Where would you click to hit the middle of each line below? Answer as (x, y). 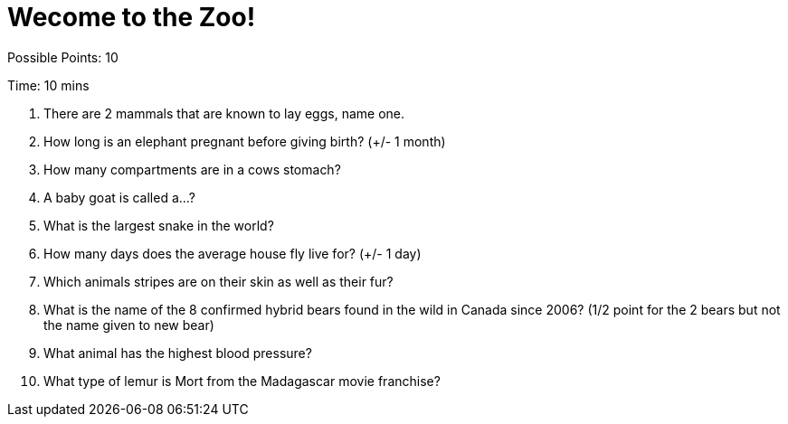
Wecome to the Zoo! (132, 17)
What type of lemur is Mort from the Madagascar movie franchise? (242, 381)
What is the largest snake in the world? (159, 225)
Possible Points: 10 (63, 57)
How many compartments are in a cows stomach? (192, 169)
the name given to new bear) (129, 325)
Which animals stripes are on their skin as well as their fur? (218, 281)
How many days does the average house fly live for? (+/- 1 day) (233, 253)
